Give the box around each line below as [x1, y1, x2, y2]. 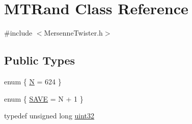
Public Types [4, 52, 75, 68]
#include [4, 27, 33, 38]
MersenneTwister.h [44, 27, 103, 38]
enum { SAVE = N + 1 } [4, 93, 84, 104]
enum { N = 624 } [4, 76, 62, 86]
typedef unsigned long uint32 [4, 110, 95, 121]
